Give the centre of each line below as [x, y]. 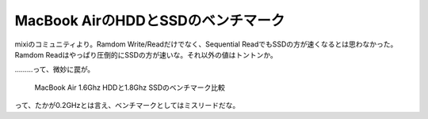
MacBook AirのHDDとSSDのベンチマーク [150, 20]
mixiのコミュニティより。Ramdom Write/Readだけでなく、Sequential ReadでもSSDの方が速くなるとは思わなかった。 [206, 44]
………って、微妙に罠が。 [55, 69]
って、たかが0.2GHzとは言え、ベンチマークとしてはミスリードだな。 [127, 106]
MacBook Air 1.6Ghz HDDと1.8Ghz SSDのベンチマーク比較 [130, 87]
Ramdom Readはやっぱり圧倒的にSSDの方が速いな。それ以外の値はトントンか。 [146, 54]
